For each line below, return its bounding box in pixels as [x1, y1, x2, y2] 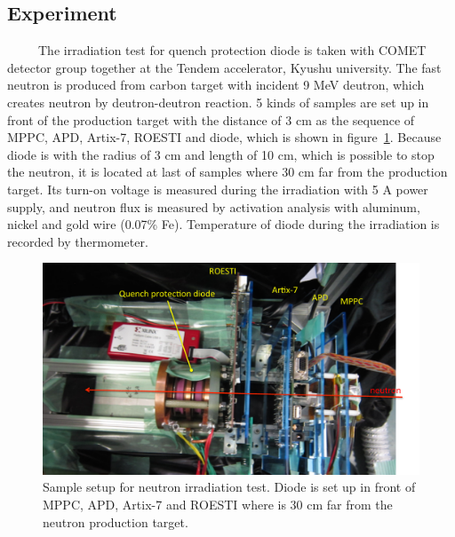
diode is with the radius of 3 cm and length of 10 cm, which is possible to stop [7, 145, 435, 163]
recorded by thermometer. [7, 232, 148, 250]
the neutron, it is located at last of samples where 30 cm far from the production [7, 162, 448, 181]
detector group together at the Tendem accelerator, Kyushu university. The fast [7, 58, 442, 76]
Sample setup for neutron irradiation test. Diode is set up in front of [43, 478, 416, 496]
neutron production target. [43, 512, 188, 531]
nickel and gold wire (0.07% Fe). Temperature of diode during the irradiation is [7, 215, 440, 233]
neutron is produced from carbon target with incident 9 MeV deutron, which [7, 75, 425, 94]
